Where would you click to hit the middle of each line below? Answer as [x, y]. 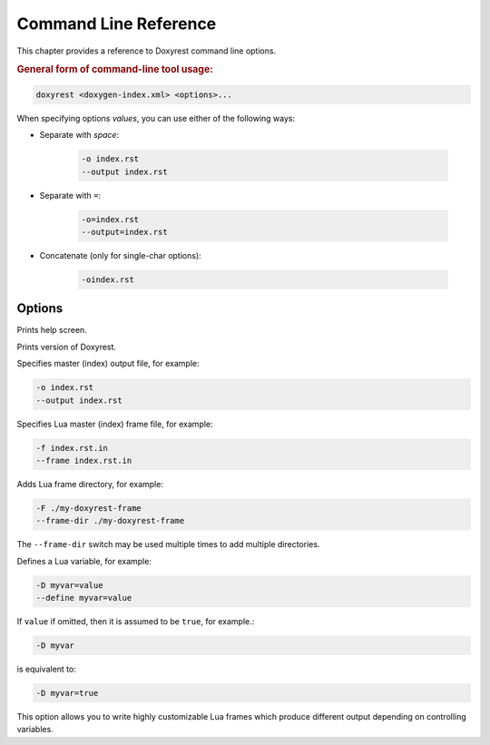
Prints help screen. [52, 330]
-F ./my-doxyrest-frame [89, 508]
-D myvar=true [67, 693]
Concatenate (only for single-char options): [120, 255]
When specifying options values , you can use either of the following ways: [156, 118]
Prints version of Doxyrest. [67, 347]
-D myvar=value [69, 585]
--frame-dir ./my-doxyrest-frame [110, 521]
